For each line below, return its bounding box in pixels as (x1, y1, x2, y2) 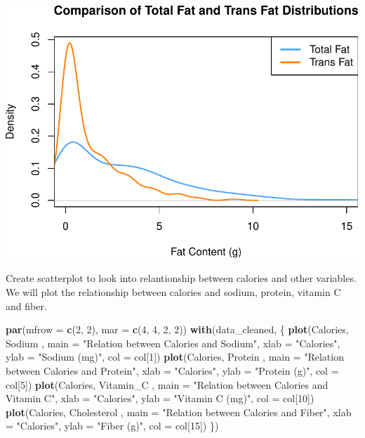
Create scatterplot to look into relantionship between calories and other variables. (6, 271, 357, 285)
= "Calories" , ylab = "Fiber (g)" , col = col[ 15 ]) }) (6, 418, 219, 433)
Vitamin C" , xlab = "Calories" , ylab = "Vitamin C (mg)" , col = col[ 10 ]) (6, 391, 314, 406)
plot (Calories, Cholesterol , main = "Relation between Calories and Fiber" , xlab (6, 404, 352, 419)
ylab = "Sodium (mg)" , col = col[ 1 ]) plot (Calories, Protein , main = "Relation (6, 349, 344, 364)
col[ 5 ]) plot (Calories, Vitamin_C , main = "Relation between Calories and (6, 377, 328, 392)
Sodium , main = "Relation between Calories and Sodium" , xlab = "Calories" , (6, 335, 340, 350)
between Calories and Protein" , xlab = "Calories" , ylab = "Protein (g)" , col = (6, 363, 339, 378)
